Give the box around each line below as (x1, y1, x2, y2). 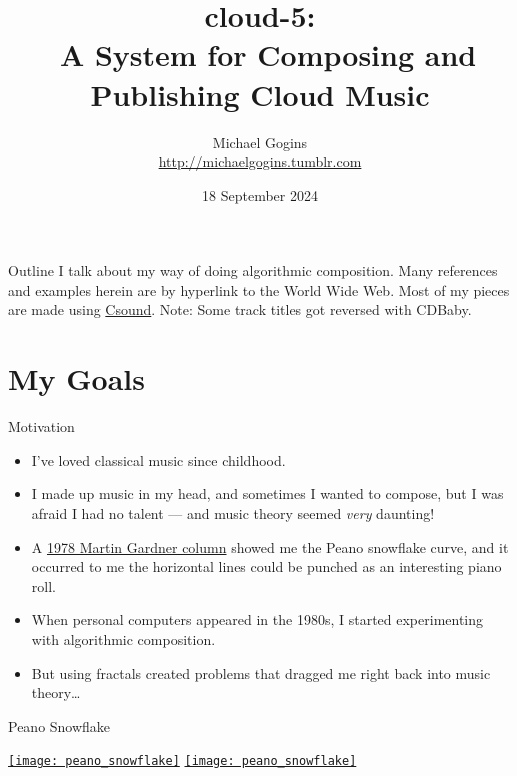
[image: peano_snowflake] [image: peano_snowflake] (8, 754, 357, 769)
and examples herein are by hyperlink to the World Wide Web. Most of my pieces (8, 279, 510, 300)
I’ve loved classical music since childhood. (31, 449, 286, 470)
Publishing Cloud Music (90, 73, 430, 114)
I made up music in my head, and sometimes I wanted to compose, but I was (31, 483, 504, 504)
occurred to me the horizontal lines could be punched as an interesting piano (31, 556, 502, 577)
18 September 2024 (202, 184, 318, 205)
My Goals (8, 358, 146, 399)
